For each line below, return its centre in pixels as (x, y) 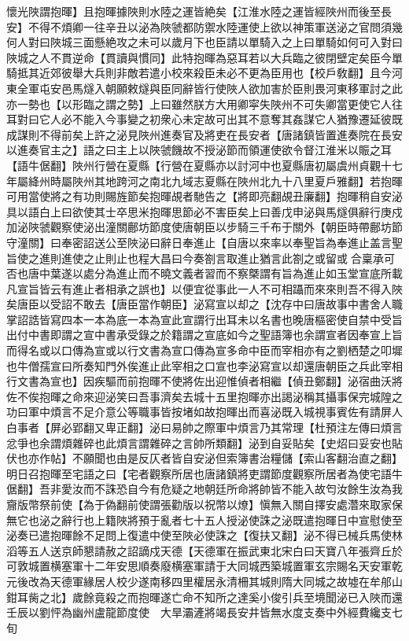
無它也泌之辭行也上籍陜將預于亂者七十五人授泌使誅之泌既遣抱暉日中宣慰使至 (204, 519)
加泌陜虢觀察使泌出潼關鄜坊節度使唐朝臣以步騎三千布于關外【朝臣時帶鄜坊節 (204, 227)
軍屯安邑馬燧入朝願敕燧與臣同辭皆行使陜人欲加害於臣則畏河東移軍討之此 (215, 88)
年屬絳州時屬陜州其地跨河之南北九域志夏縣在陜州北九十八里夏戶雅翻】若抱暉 (204, 181)
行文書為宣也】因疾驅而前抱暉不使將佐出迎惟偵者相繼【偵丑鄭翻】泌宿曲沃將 (204, 381)
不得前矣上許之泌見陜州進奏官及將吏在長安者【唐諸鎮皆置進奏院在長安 (221, 134)
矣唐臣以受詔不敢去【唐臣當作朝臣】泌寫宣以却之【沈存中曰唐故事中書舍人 (199, 304)
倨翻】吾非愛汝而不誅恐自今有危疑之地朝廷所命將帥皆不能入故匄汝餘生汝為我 (204, 489)
